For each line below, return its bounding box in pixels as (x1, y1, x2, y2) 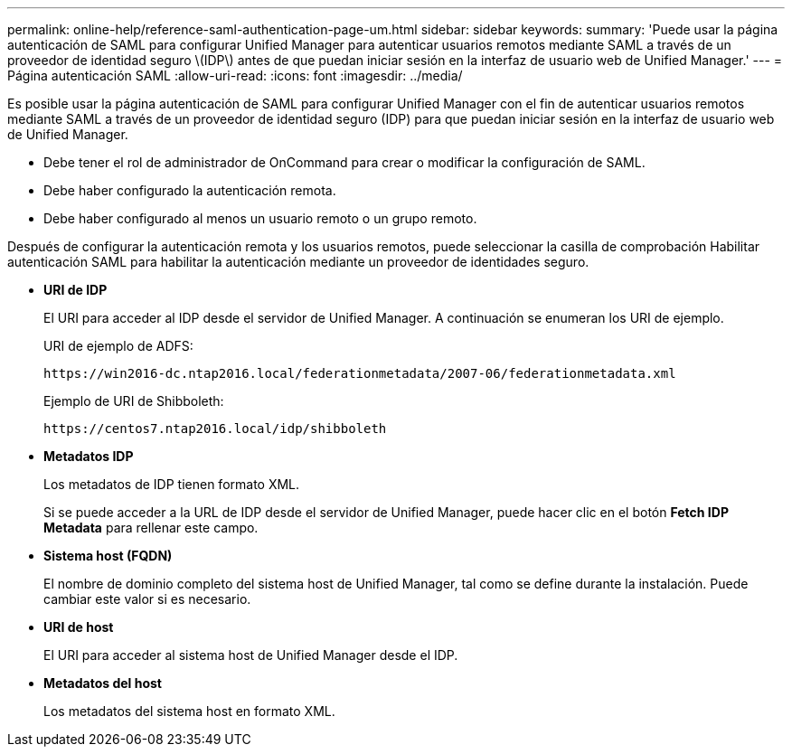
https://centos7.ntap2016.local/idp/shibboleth (43, 421, 387, 436)
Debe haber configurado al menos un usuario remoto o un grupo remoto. (43, 211, 477, 226)
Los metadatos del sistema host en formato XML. (43, 703, 335, 719)
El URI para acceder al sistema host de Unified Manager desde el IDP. (43, 647, 458, 663)
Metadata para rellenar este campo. (43, 520, 259, 535)
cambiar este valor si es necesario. (43, 591, 251, 607)
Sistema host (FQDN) (43, 548, 173, 563)
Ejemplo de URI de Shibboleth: (43, 393, 224, 409)
